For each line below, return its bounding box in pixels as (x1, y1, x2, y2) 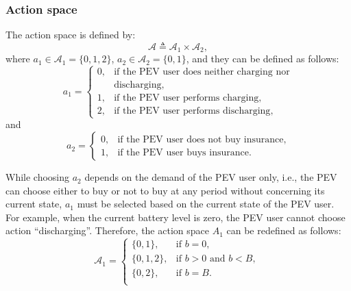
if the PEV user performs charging (114, 93, 259, 103)
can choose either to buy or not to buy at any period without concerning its (5, 183, 325, 197)
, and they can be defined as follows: (186, 51, 339, 66)
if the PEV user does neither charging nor (114, 67, 290, 77)
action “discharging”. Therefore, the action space (5, 223, 209, 238)
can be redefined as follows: (226, 223, 341, 238)
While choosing (5, 170, 70, 184)
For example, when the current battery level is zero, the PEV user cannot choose (5, 210, 346, 224)
